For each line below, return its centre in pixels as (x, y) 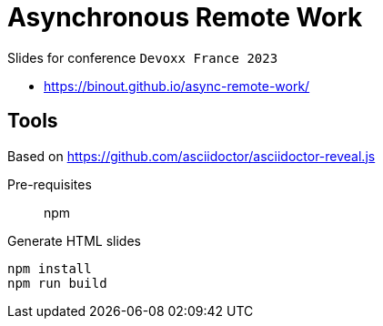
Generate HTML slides (74, 240)
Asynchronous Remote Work (185, 17)
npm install (50, 268)
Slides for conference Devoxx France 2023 (143, 57)
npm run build (57, 283)
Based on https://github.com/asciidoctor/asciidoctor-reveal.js (191, 156)
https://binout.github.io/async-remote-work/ (177, 86)
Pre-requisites (50, 184)
